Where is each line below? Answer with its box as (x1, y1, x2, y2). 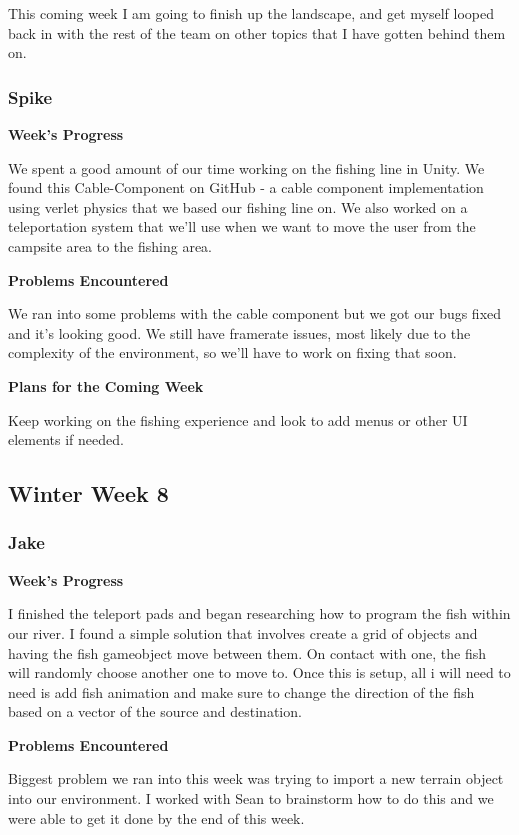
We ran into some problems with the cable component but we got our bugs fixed (8, 303, 502, 324)
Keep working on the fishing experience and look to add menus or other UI (8, 409, 468, 430)
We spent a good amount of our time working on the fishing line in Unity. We (8, 157, 485, 178)
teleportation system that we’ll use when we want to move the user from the (8, 216, 476, 237)
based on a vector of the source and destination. (8, 701, 302, 722)
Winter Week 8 (8, 478, 169, 509)
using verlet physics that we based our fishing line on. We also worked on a (8, 196, 468, 217)
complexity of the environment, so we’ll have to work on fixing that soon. (8, 342, 457, 363)
